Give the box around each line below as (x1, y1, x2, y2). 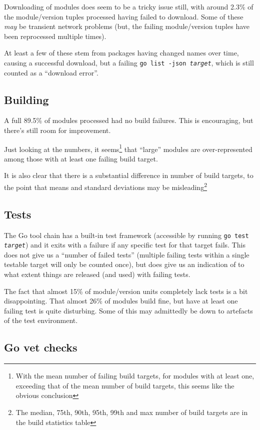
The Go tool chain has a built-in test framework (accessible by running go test (4, 229, 249, 240)
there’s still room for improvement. (4, 125, 111, 135)
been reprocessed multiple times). (4, 30, 106, 41)
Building (4, 91, 49, 107)
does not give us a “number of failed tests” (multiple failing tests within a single (4, 249, 249, 259)
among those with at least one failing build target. (4, 153, 158, 163)
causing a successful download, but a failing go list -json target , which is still (4, 57, 254, 67)
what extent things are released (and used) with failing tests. (4, 269, 190, 279)
